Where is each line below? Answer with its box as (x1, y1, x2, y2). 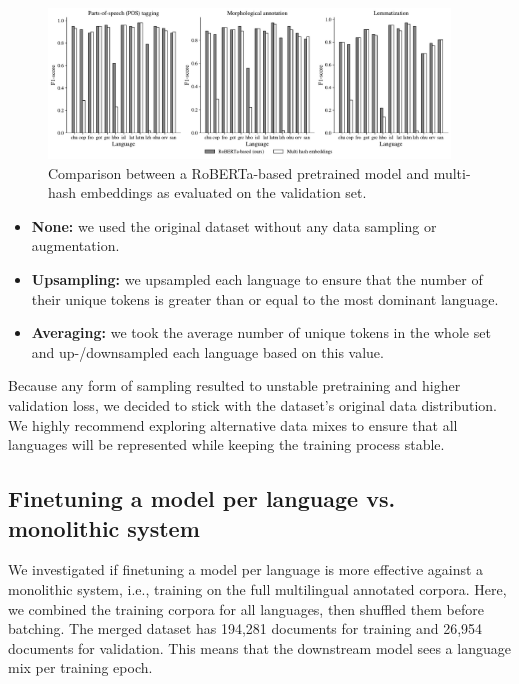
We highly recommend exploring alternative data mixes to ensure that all (8, 414, 458, 435)
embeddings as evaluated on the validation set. (80, 182, 367, 203)
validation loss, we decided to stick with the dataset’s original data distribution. (8, 394, 498, 415)
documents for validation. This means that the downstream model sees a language (8, 637, 511, 658)
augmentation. (31, 235, 120, 256)
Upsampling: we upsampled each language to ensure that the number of (31, 269, 483, 290)
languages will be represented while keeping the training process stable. (8, 434, 445, 455)
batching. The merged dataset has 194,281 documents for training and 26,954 (8, 618, 483, 639)
